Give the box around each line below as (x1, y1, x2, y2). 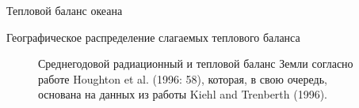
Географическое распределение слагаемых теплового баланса (6, 28, 300, 45)
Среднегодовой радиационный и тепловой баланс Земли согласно (38, 55, 353, 72)
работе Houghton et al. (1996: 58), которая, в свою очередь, (38, 70, 327, 87)
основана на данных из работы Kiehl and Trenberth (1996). (38, 86, 328, 102)
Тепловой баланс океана (6, 2, 123, 18)
